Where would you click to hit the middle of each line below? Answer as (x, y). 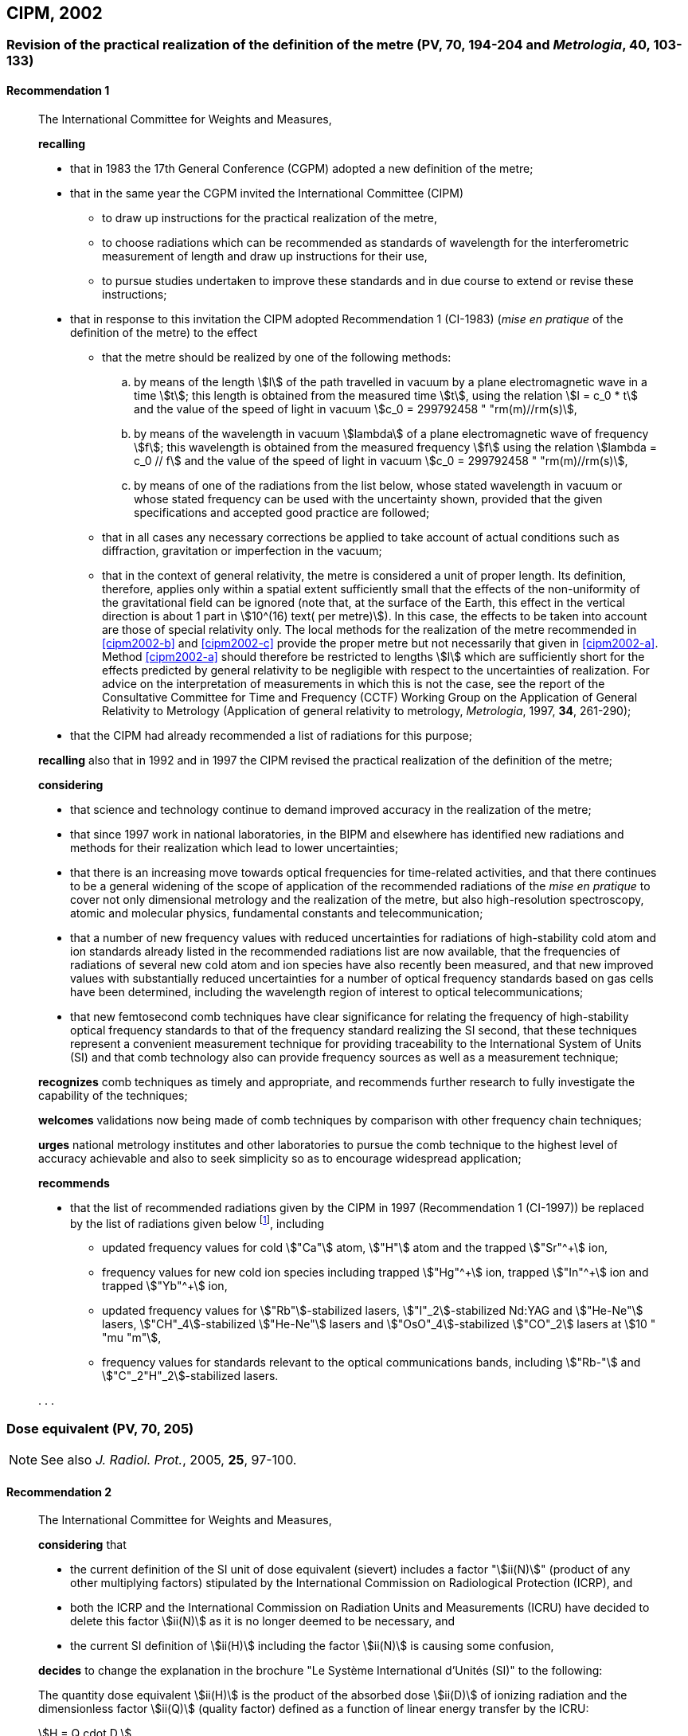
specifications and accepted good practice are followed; (282, 512)
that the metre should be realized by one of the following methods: (277, 357)
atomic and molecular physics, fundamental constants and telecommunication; (277, 913)
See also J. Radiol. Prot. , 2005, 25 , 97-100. (169, 1460)
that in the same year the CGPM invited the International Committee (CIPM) (267, 193)
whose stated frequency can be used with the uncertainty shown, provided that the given (368, 499)
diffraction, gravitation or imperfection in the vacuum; (242, 550)
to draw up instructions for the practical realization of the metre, (270, 217)
